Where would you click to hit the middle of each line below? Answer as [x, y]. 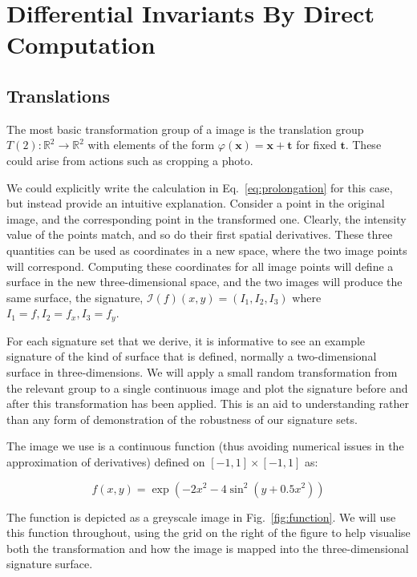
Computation [81, 44]
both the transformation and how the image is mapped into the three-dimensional [208, 548]
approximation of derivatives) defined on [106, 461]
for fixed [316, 145]
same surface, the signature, [75, 297]
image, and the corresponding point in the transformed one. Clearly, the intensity [206, 218]
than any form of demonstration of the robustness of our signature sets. [182, 419]
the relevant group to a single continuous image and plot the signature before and [207, 387]
